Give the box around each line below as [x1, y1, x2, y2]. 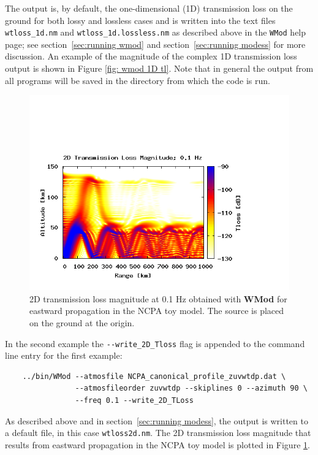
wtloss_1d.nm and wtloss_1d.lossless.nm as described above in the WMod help [5, 26, 306, 39]
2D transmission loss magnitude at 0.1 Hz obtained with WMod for [29, 292, 287, 305]
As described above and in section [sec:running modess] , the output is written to [5, 414, 308, 427]
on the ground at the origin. [29, 316, 135, 329]
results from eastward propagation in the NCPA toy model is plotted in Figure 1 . [5, 438, 310, 451]
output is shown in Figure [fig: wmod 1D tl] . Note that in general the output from [5, 62, 314, 75]
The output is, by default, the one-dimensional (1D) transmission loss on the [5, 2, 293, 14]
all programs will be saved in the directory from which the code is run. [5, 74, 270, 86]
